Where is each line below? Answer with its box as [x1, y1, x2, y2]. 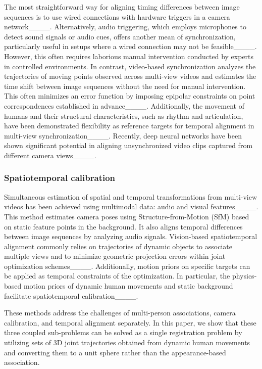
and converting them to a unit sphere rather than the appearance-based [4, 347, 226, 357]
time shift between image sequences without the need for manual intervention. [4, 80, 246, 91]
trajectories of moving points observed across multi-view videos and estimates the [4, 71, 256, 81]
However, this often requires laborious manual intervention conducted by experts [4, 51, 254, 61]
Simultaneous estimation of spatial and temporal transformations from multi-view [4, 191, 257, 202]
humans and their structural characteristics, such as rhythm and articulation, [4, 110, 243, 121]
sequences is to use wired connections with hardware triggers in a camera [4, 11, 230, 22]
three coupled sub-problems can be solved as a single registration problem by [4, 327, 242, 338]
